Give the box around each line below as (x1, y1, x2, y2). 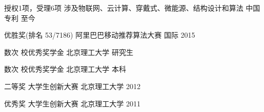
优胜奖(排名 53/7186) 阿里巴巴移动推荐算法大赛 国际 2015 (4, 30, 195, 40)
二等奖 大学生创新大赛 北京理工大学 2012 (4, 80, 141, 91)
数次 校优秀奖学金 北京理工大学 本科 (4, 64, 127, 74)
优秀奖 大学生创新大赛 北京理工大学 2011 (4, 98, 141, 108)
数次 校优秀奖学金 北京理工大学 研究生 (4, 46, 134, 57)
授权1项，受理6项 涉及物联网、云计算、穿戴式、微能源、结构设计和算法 (4, 3, 243, 13)
